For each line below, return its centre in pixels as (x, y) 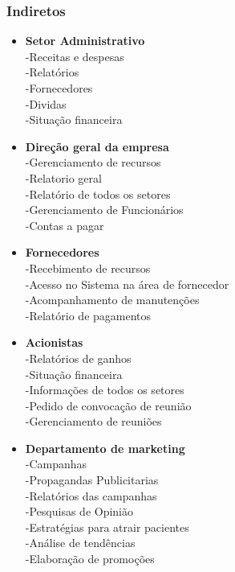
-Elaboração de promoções (90, 559)
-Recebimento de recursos (88, 267)
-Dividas (46, 103)
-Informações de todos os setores (105, 390)
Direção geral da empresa (97, 146)
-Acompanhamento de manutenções (112, 300)
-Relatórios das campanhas (91, 495)
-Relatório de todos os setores (98, 193)
